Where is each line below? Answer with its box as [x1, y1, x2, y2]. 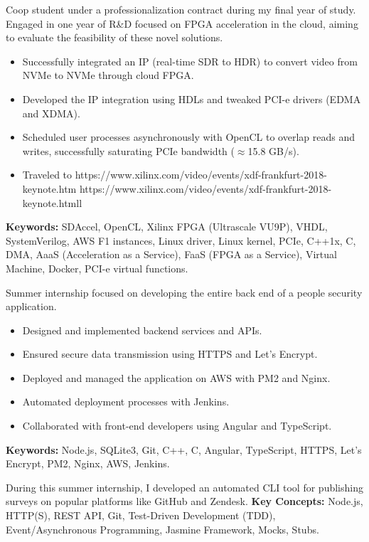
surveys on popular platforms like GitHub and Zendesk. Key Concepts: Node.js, [6, 494, 363, 509]
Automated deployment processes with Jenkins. [22, 394, 230, 409]
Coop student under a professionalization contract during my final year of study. [6, 2, 356, 16]
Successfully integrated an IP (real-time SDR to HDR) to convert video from [22, 53, 358, 68]
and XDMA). [22, 105, 80, 120]
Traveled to [22, 167, 73, 182]
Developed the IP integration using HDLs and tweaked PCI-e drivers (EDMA [22, 91, 361, 106]
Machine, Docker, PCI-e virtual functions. [6, 260, 188, 275]
